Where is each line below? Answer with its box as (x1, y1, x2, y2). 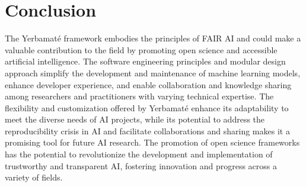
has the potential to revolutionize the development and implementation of (5, 148, 273, 160)
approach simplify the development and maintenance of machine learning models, (5, 66, 301, 79)
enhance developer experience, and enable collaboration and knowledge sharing (5, 78, 292, 91)
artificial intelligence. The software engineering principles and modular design (5, 55, 286, 67)
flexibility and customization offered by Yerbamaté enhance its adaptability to (5, 101, 289, 114)
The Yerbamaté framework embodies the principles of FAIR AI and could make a (5, 32, 301, 44)
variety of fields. (5, 171, 63, 183)
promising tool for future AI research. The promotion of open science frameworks (5, 136, 300, 149)
